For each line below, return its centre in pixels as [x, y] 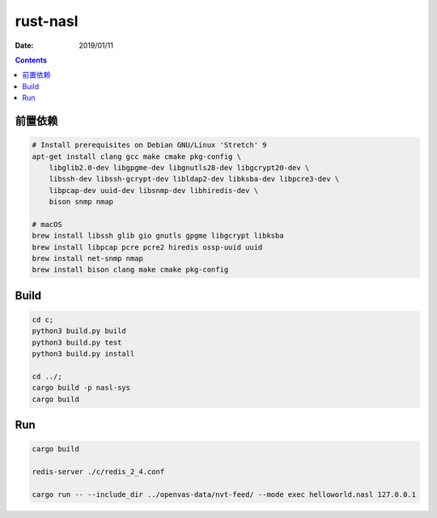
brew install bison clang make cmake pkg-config [130, 270]
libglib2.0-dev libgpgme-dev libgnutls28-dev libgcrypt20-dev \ [179, 167]
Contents [31, 60]
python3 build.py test [77, 342]
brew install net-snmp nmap [87, 259]
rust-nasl [47, 21]
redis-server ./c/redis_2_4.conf [98, 472]
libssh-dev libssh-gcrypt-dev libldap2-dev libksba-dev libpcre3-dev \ [194, 179]
